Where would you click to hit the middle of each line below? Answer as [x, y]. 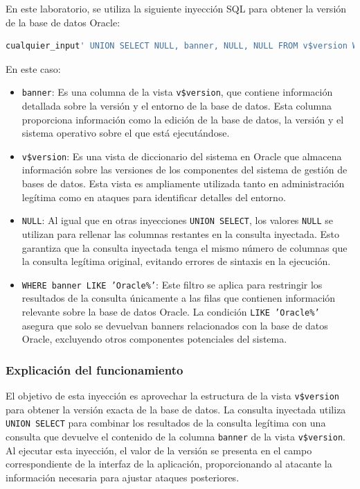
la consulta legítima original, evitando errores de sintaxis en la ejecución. [176, 261]
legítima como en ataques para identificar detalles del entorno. [154, 197]
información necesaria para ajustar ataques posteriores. [123, 477]
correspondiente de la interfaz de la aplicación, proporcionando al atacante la [169, 464]
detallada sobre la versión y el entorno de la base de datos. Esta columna [177, 106]
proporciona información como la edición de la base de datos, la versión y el [183, 119]
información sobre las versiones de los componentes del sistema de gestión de [184, 170]
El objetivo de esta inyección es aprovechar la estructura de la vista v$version [172, 395]
